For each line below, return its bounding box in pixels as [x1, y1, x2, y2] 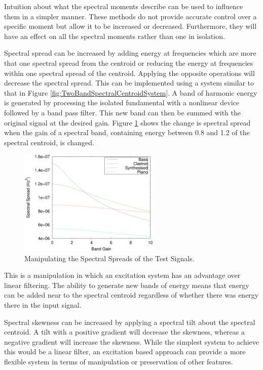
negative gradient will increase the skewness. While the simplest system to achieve [4, 336, 259, 347]
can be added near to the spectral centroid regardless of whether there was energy [4, 290, 259, 300]
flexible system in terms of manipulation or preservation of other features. [4, 356, 233, 367]
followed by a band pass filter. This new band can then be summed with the [4, 107, 241, 117]
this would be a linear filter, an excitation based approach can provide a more [4, 346, 246, 357]
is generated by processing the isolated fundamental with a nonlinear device [4, 97, 239, 108]
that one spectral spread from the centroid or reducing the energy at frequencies [4, 57, 253, 68]
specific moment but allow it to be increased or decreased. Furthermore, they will [4, 21, 257, 31]
